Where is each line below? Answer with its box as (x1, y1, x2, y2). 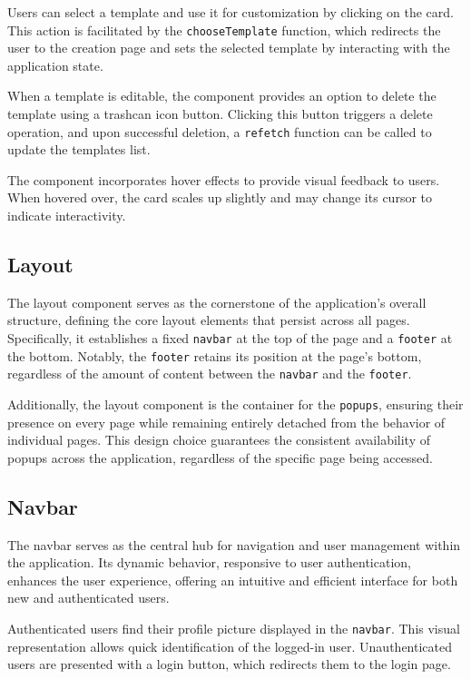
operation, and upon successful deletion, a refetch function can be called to (7, 122, 432, 141)
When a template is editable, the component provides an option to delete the (7, 86, 437, 105)
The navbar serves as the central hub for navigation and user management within (7, 535, 461, 554)
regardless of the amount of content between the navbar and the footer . (7, 364, 412, 383)
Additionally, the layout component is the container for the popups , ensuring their (7, 395, 464, 414)
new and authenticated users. (7, 588, 170, 607)
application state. (7, 55, 103, 74)
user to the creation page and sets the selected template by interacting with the (7, 38, 450, 57)
